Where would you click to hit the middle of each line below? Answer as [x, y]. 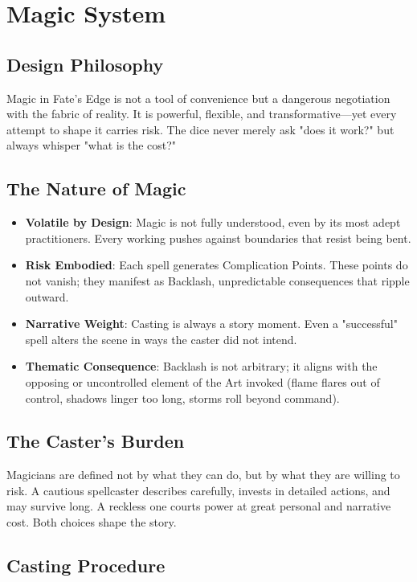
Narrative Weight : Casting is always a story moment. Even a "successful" [211, 324]
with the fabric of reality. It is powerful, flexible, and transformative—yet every [202, 114]
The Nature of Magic [96, 189]
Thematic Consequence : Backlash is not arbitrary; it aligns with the [201, 366]
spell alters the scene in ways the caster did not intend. [161, 339]
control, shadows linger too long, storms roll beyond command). [182, 398]
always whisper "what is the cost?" [92, 145]
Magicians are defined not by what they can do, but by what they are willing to [203, 475]
